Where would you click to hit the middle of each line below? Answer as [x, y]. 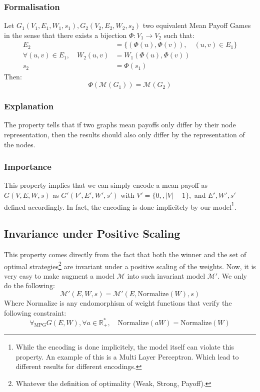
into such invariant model [166, 275]
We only [234, 275]
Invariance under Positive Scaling [92, 233]
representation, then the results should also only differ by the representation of [124, 134]
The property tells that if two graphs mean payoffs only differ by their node [120, 125]
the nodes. [20, 144]
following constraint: [35, 312]
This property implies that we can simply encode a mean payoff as [106, 185]
